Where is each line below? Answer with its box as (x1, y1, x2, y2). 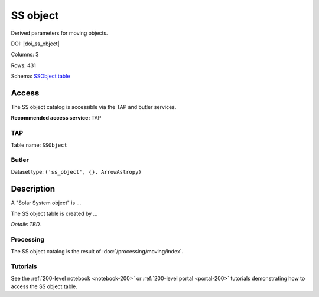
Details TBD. (11, 221, 41, 228)
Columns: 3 (11, 51, 39, 58)
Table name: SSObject (11, 141, 67, 148)
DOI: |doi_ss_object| (11, 40, 60, 47)
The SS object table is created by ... (11, 210, 98, 217)
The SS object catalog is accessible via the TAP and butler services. (11, 104, 177, 111)
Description (11, 183, 56, 194)
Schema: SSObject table (11, 72, 70, 80)
